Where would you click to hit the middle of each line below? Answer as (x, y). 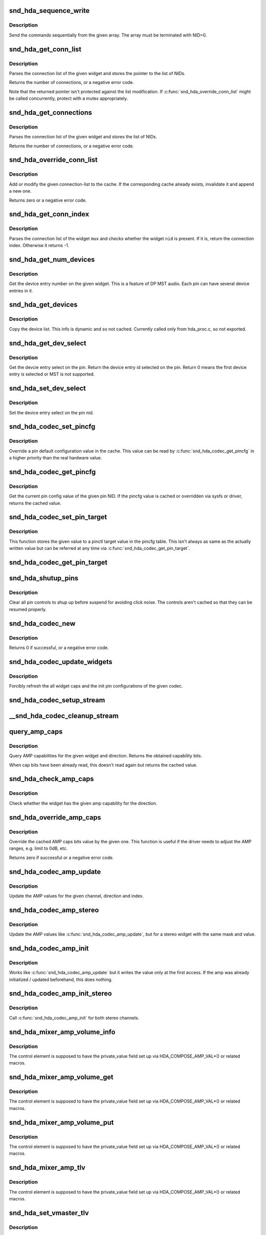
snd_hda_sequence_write (49, 11)
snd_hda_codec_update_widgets (61, 662)
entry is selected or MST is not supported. (52, 374)
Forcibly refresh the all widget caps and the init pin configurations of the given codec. (96, 686)
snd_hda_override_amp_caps (55, 817)
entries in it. (21, 290)
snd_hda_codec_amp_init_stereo (61, 994)
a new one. (20, 191)
